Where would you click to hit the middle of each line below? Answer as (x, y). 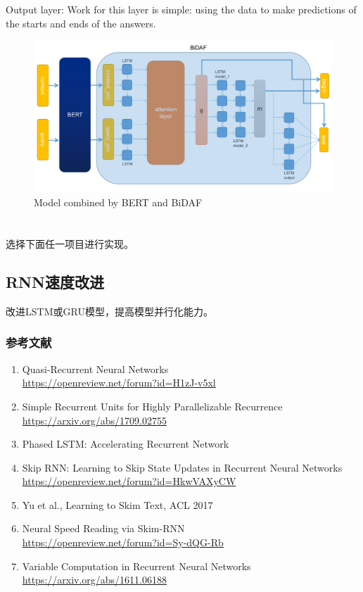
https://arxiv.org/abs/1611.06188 (95, 580)
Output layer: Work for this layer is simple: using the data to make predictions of (181, 9)
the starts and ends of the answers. (81, 23)
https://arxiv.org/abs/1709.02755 (95, 420)
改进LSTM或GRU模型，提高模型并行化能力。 (109, 311)
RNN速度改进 (55, 282)
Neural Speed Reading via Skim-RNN (103, 528)
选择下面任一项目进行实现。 (70, 244)
